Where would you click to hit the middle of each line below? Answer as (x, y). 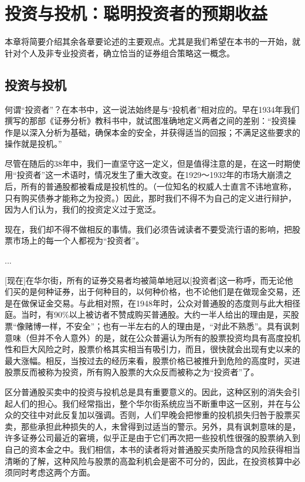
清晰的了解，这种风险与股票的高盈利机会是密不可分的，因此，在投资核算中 (148, 461)
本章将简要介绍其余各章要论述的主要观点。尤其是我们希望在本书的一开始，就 (152, 41)
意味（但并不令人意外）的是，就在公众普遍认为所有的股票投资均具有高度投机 (152, 337)
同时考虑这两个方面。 (54, 472)
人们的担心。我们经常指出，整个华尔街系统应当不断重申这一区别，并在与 (152, 403)
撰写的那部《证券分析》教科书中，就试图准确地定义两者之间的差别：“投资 (146, 121)
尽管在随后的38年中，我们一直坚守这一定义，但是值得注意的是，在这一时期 (148, 163)
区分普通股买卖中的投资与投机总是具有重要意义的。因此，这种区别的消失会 (148, 391)
